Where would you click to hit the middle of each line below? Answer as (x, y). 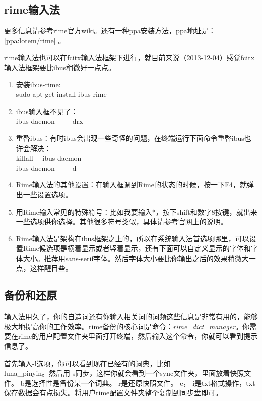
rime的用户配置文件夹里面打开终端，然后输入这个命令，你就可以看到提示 (138, 336)
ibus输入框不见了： (47, 111)
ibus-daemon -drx (49, 121)
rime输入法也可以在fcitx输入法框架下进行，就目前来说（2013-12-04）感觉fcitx (129, 57)
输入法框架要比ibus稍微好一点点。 (60, 67)
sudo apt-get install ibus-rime (61, 94)
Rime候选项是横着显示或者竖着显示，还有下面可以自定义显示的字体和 (137, 248)
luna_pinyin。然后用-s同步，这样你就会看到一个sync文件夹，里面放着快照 (124, 373)
